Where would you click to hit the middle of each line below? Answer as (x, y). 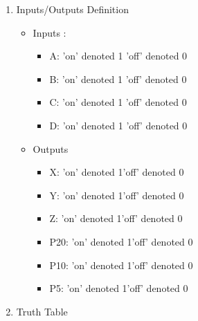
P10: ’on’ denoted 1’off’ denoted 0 (121, 265)
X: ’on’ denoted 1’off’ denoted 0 (117, 172)
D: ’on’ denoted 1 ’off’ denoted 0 (118, 125)
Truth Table (42, 311)
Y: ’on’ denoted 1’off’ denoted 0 (117, 195)
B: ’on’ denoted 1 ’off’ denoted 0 (118, 79)
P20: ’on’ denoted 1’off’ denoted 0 (121, 241)
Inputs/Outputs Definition (72, 9)
